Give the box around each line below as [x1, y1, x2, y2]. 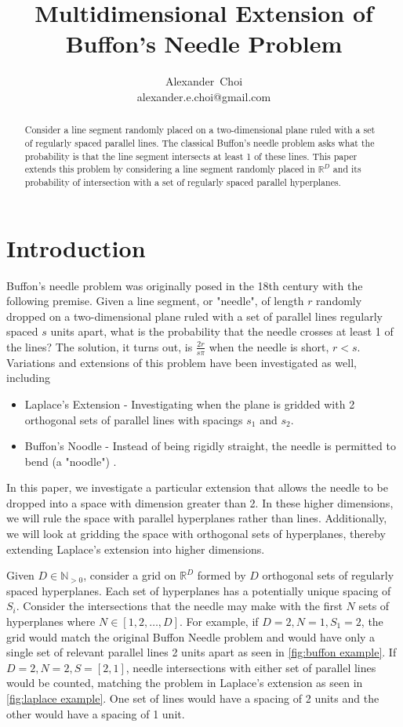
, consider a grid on [83, 567, 176, 583]
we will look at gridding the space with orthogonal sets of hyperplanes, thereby [6, 525, 386, 542]
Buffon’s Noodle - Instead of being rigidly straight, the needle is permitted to [24, 438, 396, 454]
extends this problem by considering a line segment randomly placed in [24, 162, 315, 176]
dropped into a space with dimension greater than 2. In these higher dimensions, [6, 494, 394, 511]
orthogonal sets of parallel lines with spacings [24, 411, 243, 427]
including [6, 369, 51, 386]
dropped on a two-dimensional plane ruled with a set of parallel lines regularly [6, 307, 383, 324]
